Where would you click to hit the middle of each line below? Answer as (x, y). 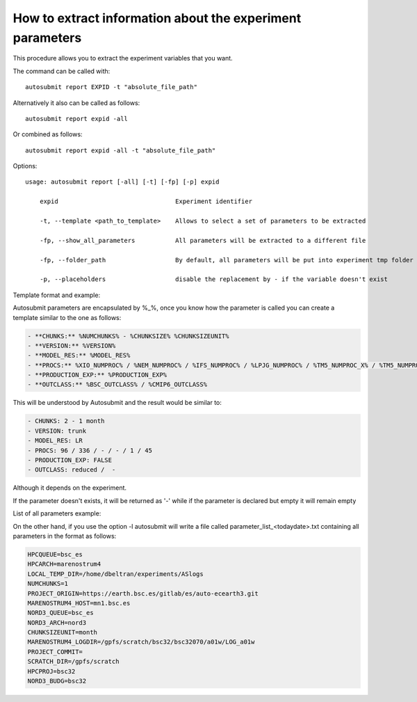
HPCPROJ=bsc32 (51, 671)
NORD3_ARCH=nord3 (57, 622)
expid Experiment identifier (146, 201)
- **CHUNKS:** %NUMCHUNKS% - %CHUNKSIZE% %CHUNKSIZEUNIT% (128, 336)
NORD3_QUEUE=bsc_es (60, 613)
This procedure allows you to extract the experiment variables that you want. (123, 58)
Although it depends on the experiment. (70, 488)
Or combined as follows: (48, 134)
